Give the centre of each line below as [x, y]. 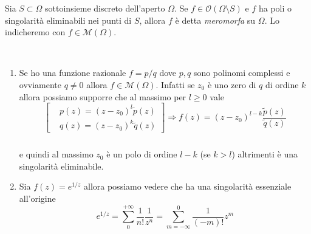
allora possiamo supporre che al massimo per [103, 96]
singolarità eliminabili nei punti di [68, 20]
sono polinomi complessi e [242, 73]
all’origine [37, 198]
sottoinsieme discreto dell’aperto [105, 8]
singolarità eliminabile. [61, 166]
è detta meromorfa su [215, 20]
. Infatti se [175, 84]
